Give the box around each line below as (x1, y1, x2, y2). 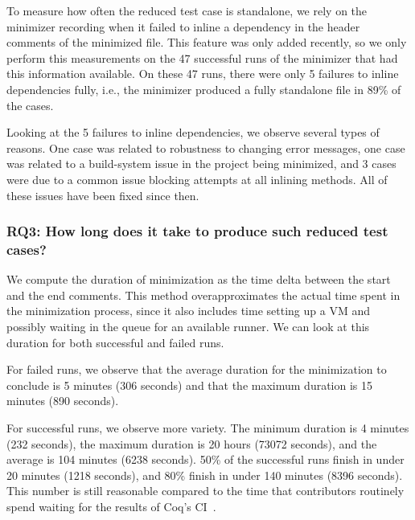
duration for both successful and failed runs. (6, 334, 224, 350)
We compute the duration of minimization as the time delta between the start (6, 271, 391, 288)
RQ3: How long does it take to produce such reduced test (6, 221, 388, 241)
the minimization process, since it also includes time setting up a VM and (6, 302, 370, 319)
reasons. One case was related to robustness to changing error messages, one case (6, 139, 405, 156)
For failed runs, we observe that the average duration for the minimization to (6, 361, 387, 378)
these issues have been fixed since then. (6, 186, 199, 203)
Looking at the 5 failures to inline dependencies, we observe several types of (6, 124, 380, 141)
